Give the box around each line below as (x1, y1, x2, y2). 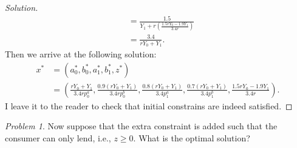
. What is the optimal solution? (133, 132, 250, 144)
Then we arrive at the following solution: (5, 48, 157, 60)
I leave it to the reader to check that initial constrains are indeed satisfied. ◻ (5, 99, 293, 112)
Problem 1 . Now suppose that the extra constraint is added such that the (5, 120, 278, 132)
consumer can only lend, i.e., (5, 132, 111, 144)
